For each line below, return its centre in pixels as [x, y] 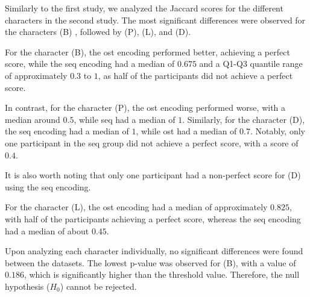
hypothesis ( [27, 286]
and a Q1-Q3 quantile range [251, 64]
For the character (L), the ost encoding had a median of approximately [136, 207]
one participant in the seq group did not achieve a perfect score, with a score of [152, 142]
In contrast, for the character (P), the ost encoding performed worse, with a [145, 108]
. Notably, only [277, 131]
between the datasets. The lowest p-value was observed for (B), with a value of [150, 262]
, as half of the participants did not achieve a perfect [195, 75]
